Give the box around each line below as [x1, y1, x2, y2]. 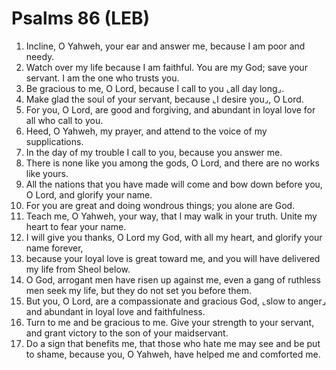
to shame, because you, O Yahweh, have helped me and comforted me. [25, 348, 321, 360]
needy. [25, 50, 55, 62]
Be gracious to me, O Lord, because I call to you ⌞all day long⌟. [25, 82, 285, 94]
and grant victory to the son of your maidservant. [25, 327, 229, 339]
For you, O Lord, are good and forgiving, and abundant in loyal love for [25, 103, 316, 116]
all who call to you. [25, 114, 104, 126]
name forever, [25, 242, 84, 254]
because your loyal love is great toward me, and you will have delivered [25, 252, 321, 264]
